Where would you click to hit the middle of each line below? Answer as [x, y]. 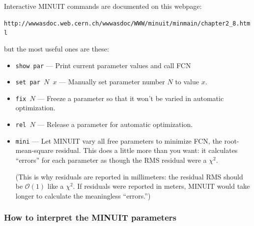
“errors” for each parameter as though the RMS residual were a [111, 160]
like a [56, 186]
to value [187, 82]
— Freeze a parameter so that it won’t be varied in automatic [131, 98]
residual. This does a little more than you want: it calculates [147, 150]
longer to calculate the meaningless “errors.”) [83, 195]
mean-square [34, 150]
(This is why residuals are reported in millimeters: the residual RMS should [129, 176]
